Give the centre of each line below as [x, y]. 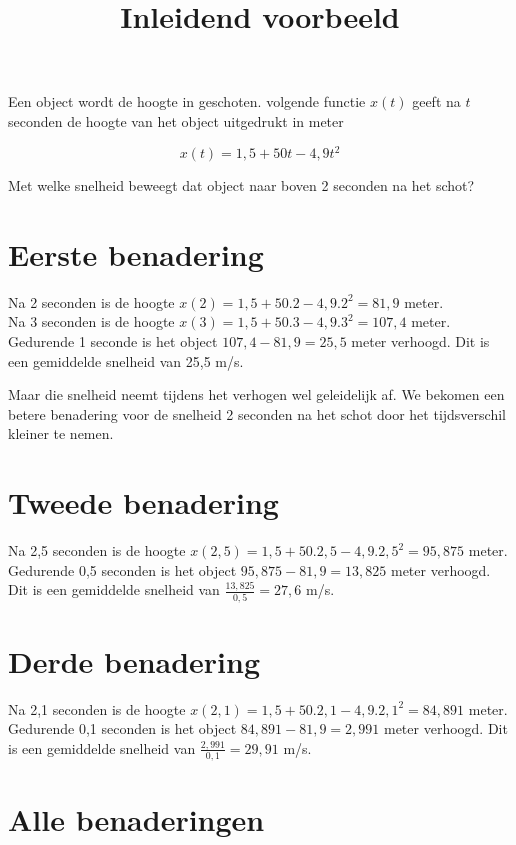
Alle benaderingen [136, 818]
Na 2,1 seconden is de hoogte [97, 708]
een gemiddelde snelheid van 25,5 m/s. [126, 360]
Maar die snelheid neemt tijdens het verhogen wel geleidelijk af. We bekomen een [256, 394]
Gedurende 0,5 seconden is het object [122, 569]
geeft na [436, 101]
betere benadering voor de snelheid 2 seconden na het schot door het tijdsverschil [257, 413]
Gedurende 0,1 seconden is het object [122, 728]
